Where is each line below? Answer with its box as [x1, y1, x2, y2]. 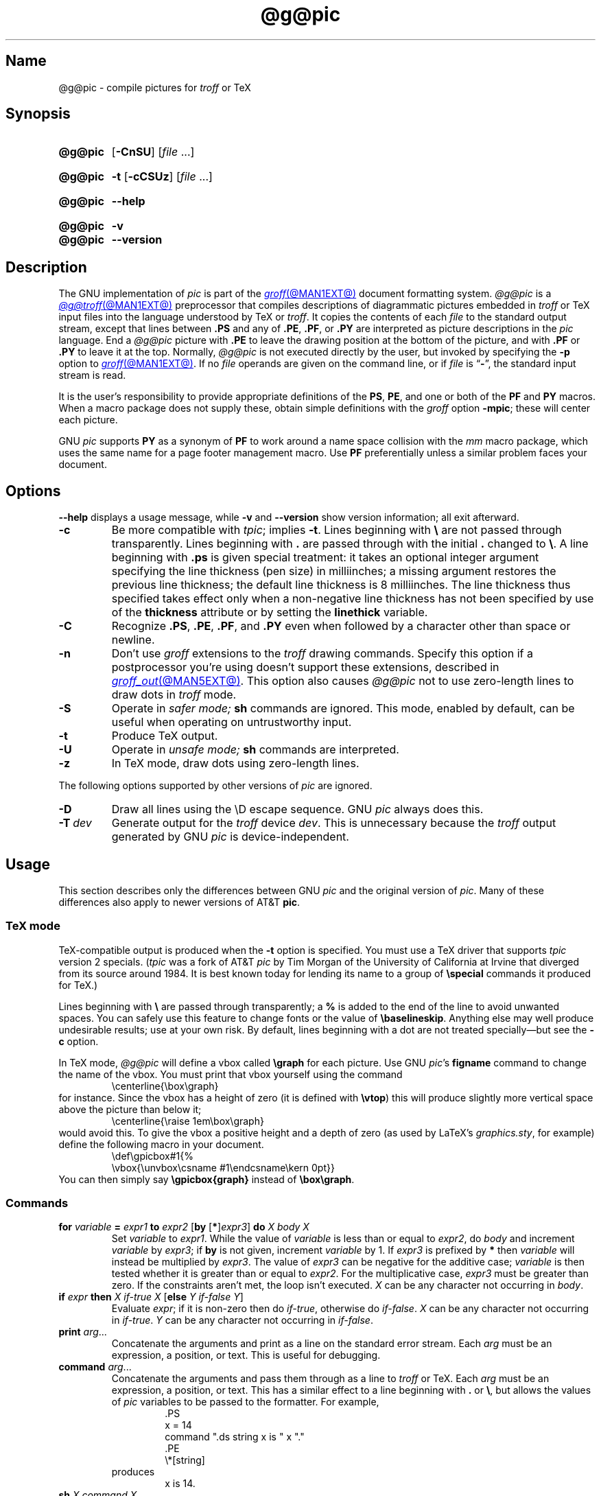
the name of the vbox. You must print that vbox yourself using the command [58, 1068, 403, 1080]
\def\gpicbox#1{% [111, 1149, 193, 1162]
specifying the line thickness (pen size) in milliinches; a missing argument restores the [111, 564, 556, 578]
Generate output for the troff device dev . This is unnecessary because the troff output [111, 816, 556, 830]
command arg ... [58, 1361, 132, 1373]
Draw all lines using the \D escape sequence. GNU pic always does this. [111, 802, 484, 817]
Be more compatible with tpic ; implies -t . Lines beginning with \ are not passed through [111, 523, 562, 537]
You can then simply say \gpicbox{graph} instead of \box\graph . [58, 1173, 355, 1185]
